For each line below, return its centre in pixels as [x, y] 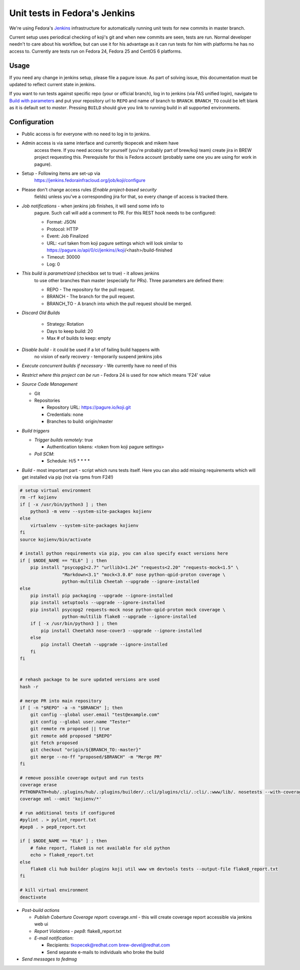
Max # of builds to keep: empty [79, 338]
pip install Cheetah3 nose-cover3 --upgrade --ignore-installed [121, 631]
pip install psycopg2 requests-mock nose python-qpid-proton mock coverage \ [128, 610]
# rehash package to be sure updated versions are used [90, 680]
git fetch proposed [54, 743]
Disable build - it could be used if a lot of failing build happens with [91, 349]
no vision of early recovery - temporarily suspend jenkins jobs [98, 357]
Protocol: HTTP [62, 229]
